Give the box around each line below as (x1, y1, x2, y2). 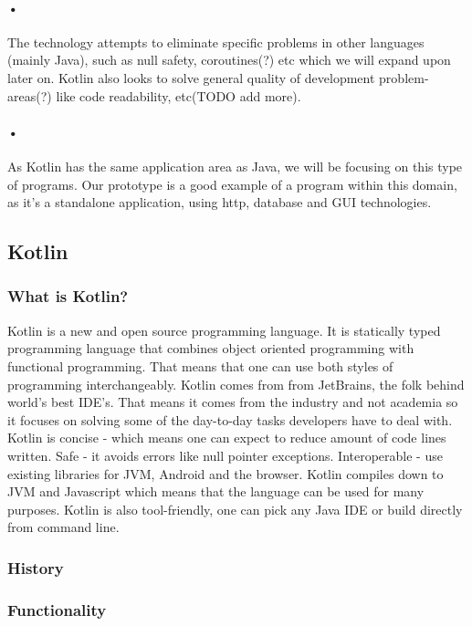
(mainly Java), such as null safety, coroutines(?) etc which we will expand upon (7, 50, 451, 69)
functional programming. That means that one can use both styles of (7, 356, 393, 375)
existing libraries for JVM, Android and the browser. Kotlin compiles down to (7, 464, 444, 483)
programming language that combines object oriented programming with (7, 339, 414, 358)
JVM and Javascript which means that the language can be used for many (7, 482, 425, 501)
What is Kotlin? (7, 285, 129, 308)
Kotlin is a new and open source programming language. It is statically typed (7, 320, 441, 339)
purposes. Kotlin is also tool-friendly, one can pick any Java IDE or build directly (7, 499, 463, 518)
